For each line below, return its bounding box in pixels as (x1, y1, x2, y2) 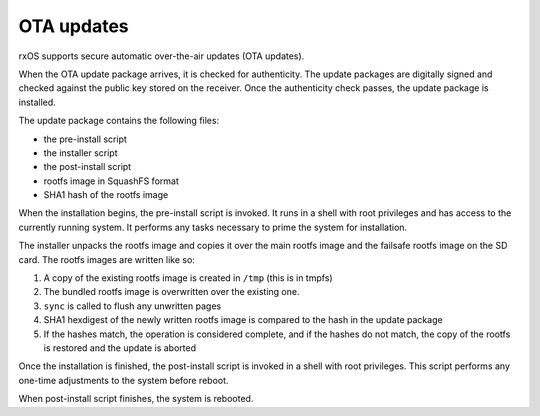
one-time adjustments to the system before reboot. (18, 374, 229, 386)
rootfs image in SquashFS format (43, 175, 179, 187)
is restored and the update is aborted (43, 341, 197, 354)
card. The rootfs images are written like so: (18, 253, 195, 265)
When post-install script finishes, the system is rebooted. (18, 393, 254, 405)
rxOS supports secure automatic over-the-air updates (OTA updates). (18, 50, 305, 62)
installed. (18, 96, 57, 108)
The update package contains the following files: (18, 115, 220, 127)
